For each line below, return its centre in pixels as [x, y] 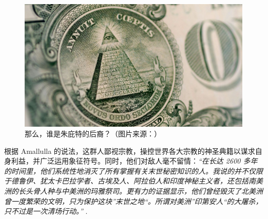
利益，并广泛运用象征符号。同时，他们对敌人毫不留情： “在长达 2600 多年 [134, 161]
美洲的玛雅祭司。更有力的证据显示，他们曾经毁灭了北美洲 [166, 191]
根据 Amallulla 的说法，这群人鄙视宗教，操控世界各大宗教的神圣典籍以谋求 [130, 151]
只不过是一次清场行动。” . [46, 211]
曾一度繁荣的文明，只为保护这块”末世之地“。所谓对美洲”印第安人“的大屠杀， [133, 201]
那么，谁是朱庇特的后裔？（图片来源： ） [93, 134]
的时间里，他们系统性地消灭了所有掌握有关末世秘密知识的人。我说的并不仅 [130, 171]
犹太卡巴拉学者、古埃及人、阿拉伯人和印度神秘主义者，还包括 [144, 181]
